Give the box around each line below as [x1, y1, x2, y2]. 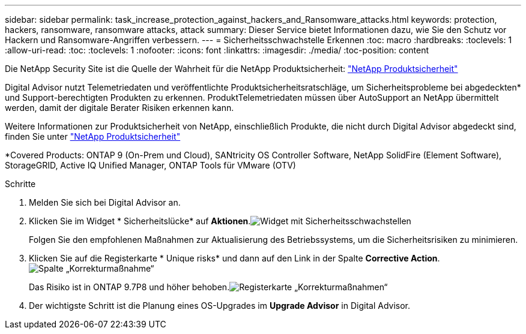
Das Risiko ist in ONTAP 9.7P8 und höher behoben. [29, 282, 230, 292]
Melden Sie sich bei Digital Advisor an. [29, 197, 181, 207]
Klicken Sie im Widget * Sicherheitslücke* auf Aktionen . [29, 216, 251, 226]
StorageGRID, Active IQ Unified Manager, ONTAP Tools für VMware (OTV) [5, 160, 296, 170]
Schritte [5, 179, 36, 189]
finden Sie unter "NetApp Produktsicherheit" [5, 131, 181, 142]
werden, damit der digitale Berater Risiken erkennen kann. [5, 103, 234, 113]
